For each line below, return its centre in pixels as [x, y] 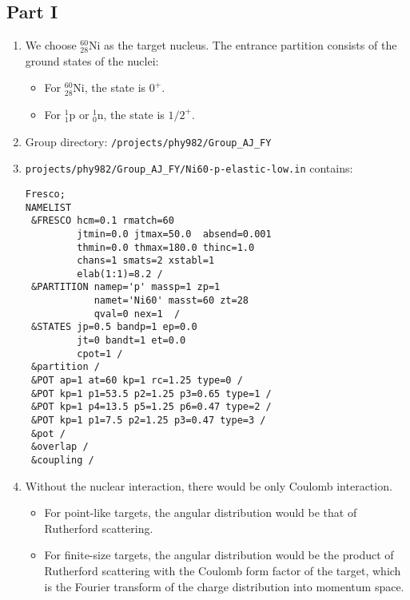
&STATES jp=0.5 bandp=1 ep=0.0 [114, 327]
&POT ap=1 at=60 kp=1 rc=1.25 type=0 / [137, 381]
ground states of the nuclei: [92, 60]
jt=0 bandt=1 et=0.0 [131, 341]
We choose [51, 45]
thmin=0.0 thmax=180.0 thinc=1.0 [166, 247]
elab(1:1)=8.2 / [120, 274]
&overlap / [60, 447]
